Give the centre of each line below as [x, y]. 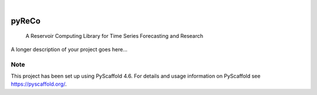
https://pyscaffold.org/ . [39, 84]
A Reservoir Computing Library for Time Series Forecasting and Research [114, 36]
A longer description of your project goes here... [69, 49]
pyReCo [26, 21]
